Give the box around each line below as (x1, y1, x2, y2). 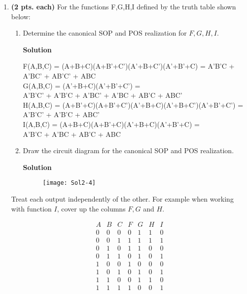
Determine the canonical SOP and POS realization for (23, 28, 187, 38)
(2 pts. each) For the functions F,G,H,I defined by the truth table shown (11, 1, 236, 11)
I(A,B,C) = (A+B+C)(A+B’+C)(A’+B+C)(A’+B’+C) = (23, 119, 200, 129)
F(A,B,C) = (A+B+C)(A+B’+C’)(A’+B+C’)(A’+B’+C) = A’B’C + (23, 61, 235, 71)
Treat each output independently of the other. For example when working (11, 193, 234, 204)
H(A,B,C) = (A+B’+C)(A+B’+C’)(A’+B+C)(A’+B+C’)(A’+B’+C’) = (23, 99, 244, 110)
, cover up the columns (57, 203, 126, 213)
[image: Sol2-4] (42, 179, 96, 187)
